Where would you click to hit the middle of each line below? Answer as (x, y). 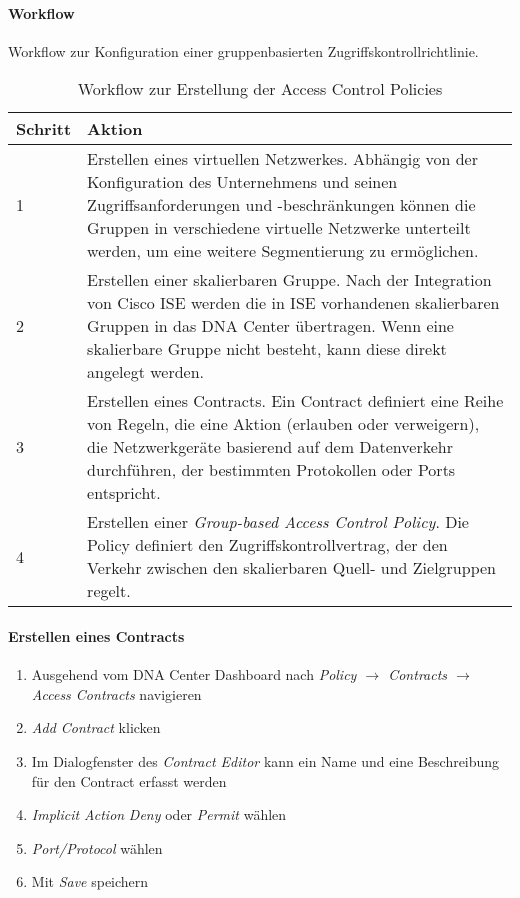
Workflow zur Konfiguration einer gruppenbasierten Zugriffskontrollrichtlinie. (243, 50)
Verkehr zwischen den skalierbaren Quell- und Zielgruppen (291, 568)
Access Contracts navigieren (116, 693)
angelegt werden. (146, 372)
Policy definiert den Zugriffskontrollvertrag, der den (267, 545)
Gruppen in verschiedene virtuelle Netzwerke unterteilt (279, 228)
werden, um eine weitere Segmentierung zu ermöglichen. (283, 251)
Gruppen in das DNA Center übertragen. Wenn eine (270, 326)
